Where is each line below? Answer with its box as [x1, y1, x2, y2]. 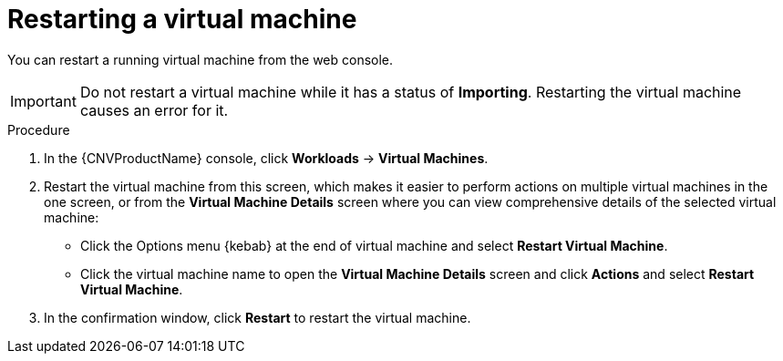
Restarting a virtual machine [7, 4, 357, 35]
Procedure [7, 121, 70, 138]
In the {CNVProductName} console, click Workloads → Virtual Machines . [44, 150, 489, 166]
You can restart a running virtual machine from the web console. [7, 51, 394, 67]
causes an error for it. [79, 100, 229, 119]
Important [10, 91, 77, 110]
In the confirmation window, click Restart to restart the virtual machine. [44, 309, 471, 325]
